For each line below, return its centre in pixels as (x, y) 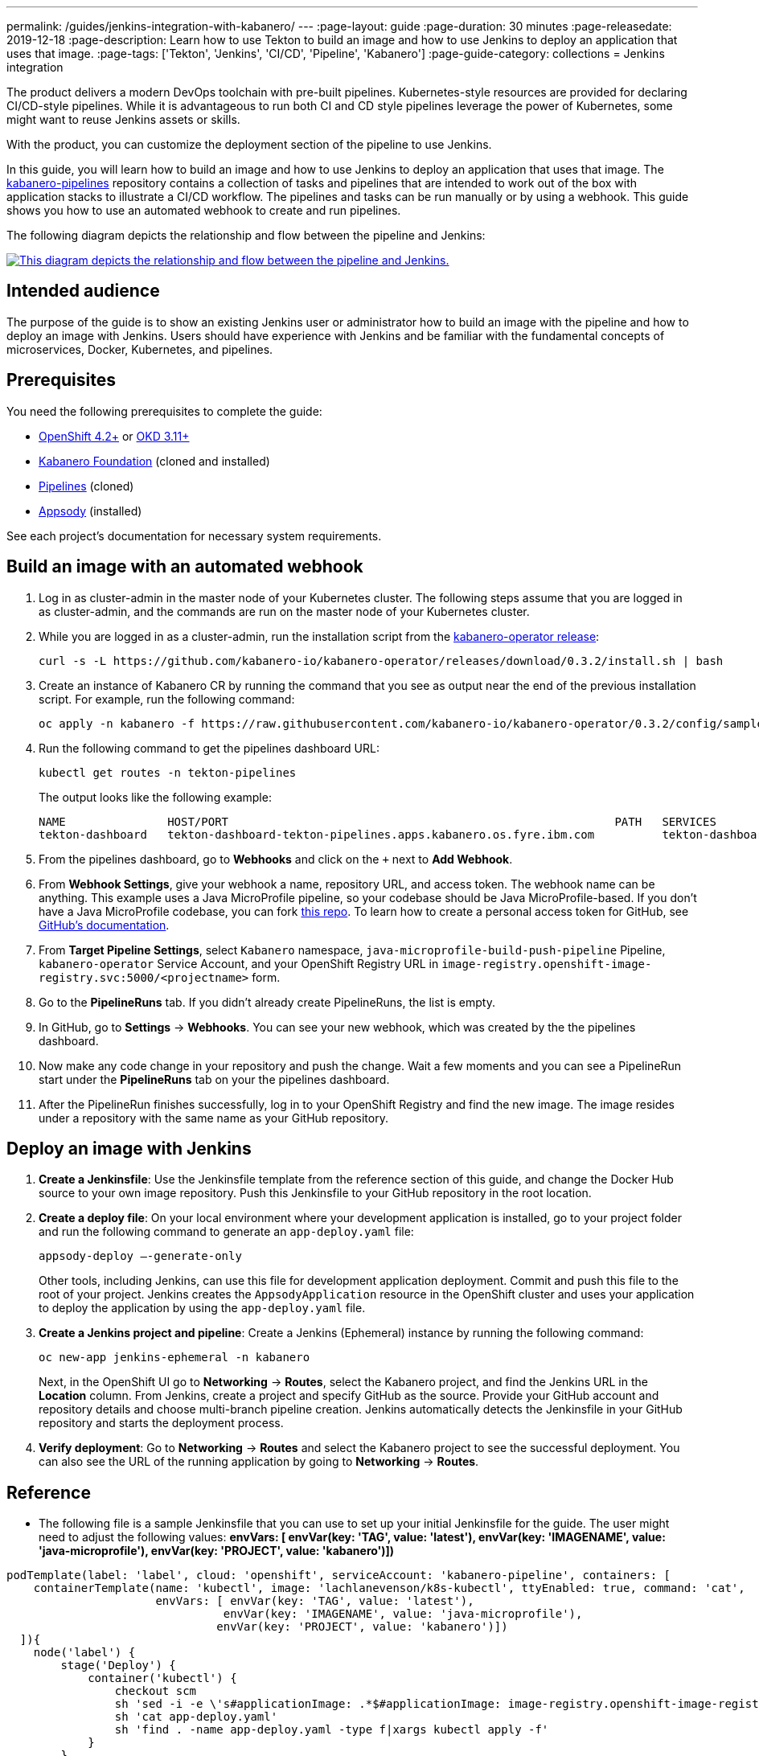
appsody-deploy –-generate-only (140, 1256)
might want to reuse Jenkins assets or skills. (123, 119)
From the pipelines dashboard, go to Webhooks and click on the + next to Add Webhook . (276, 859)
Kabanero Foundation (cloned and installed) (154, 461)
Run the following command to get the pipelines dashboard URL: (209, 748)
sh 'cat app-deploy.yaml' (196, 1717)
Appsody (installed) (90, 511)
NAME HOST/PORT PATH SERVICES (377, 821)
